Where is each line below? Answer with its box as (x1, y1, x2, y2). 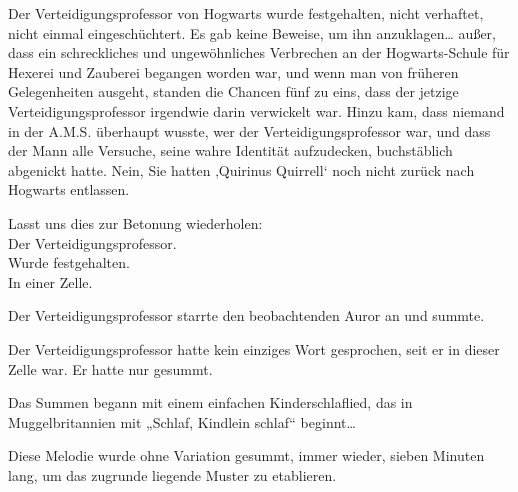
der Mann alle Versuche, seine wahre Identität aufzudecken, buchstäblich (8, 140, 453, 161)
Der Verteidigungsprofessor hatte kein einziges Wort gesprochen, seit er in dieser (8, 338, 500, 359)
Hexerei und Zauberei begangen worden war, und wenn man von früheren (8, 61, 459, 82)
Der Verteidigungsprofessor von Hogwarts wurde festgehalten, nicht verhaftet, (8, 3, 484, 23)
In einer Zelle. (8, 271, 93, 292)
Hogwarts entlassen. (8, 179, 130, 200)
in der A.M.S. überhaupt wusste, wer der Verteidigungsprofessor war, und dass (8, 120, 491, 141)
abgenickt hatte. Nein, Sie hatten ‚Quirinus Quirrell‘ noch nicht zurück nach (8, 159, 475, 180)
